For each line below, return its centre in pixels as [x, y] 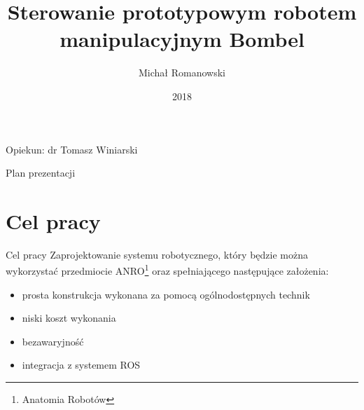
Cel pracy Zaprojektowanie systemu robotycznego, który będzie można [157, 254]
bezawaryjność [53, 341]
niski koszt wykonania [69, 318]
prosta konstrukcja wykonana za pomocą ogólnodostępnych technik [166, 294]
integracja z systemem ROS [81, 365]
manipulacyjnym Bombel [182, 39]
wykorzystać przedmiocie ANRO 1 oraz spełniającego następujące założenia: [167, 270]
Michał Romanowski [182, 73]
